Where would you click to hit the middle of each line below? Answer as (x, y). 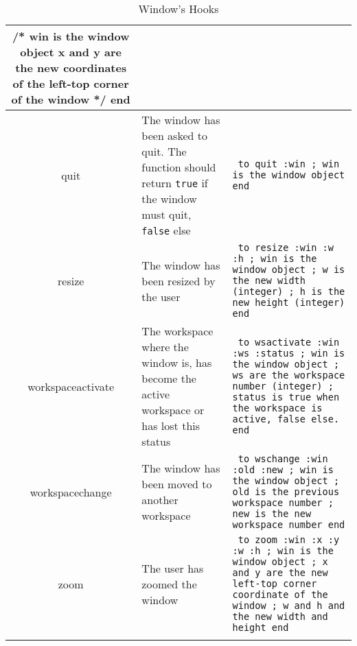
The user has (173, 568)
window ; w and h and (289, 606)
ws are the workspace (289, 375)
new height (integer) (289, 302)
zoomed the (169, 584)
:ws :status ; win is (289, 353)
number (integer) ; (283, 386)
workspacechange (71, 492)
